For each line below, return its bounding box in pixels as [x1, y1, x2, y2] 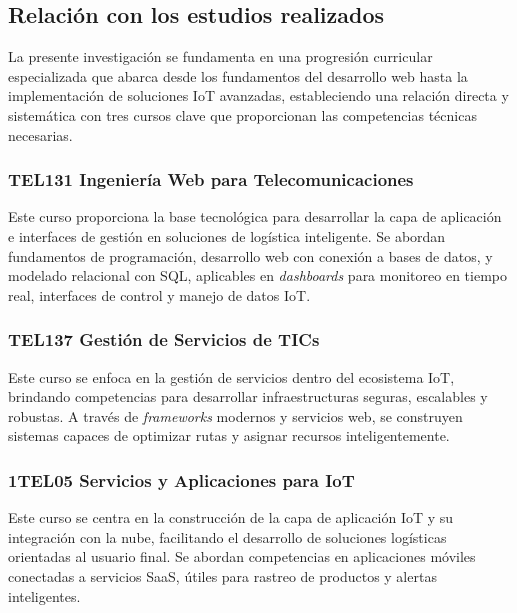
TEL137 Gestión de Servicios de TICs [8, 327, 320, 352]
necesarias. [8, 124, 73, 145]
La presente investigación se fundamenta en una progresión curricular [8, 46, 433, 67]
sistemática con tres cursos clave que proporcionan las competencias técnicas [8, 104, 477, 125]
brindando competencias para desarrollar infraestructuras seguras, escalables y [8, 386, 488, 407]
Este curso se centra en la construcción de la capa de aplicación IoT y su [8, 507, 454, 528]
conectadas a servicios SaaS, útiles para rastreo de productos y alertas [8, 565, 437, 586]
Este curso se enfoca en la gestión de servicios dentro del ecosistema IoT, [8, 366, 455, 387]
